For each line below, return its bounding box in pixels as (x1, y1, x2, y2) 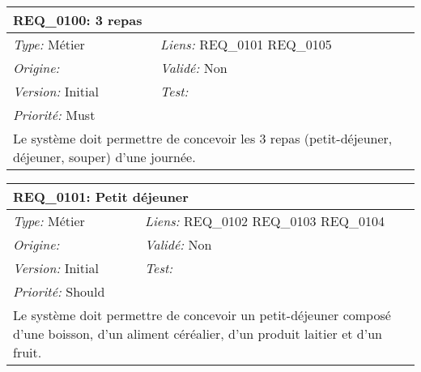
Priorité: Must (13, 105, 96, 124)
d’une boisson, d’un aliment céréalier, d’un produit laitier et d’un (13, 324, 383, 343)
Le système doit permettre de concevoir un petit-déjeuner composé (13, 306, 391, 324)
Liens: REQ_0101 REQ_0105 (160, 35, 332, 53)
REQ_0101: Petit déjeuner (13, 187, 189, 206)
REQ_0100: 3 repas (13, 11, 142, 29)
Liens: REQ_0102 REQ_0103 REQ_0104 (144, 212, 385, 230)
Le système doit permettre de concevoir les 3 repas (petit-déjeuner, (13, 129, 393, 148)
